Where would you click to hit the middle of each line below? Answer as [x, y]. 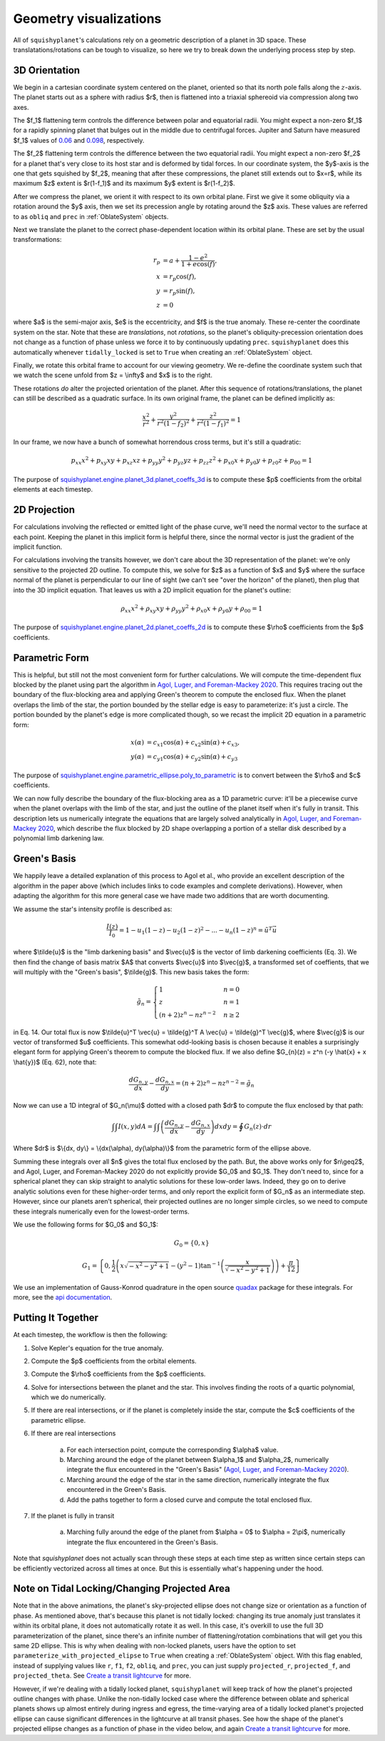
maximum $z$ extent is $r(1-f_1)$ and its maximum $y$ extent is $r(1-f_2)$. [124, 183]
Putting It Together [56, 1318]
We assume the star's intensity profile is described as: [93, 909]
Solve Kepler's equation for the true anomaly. [97, 1348]
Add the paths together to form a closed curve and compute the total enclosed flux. [190, 1500]
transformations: [37, 240]
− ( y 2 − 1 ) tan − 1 [195, 1265]
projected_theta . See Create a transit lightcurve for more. [102, 1676]
